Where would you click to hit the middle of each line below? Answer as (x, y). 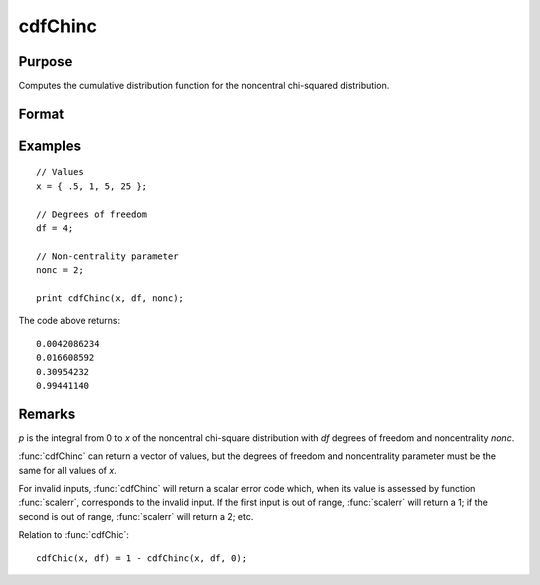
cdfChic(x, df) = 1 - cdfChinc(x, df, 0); (142, 558)
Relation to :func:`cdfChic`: (74, 535)
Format (41, 113)
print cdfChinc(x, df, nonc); (110, 298)
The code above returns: (69, 321)
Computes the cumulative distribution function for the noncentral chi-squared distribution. (204, 86)
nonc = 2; (60, 270)
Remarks (47, 413)
